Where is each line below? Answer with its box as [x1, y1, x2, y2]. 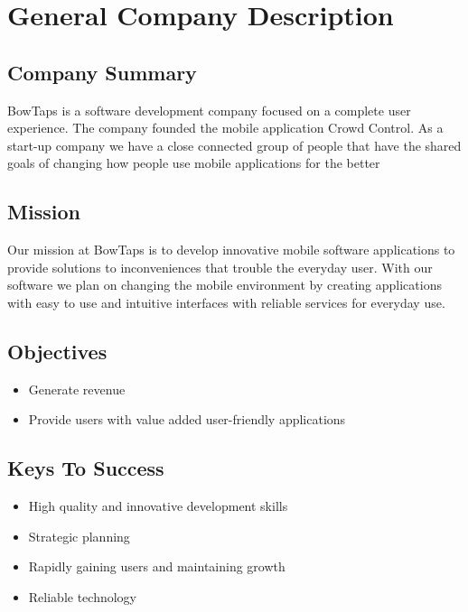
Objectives [7, 337, 108, 365]
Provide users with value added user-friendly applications [28, 410, 346, 429]
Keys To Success [7, 454, 164, 482]
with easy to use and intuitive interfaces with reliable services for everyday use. [7, 292, 445, 311]
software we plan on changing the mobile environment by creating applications [7, 275, 442, 294]
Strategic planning [28, 526, 130, 545]
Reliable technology [28, 587, 136, 606]
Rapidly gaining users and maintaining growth [28, 557, 285, 576]
